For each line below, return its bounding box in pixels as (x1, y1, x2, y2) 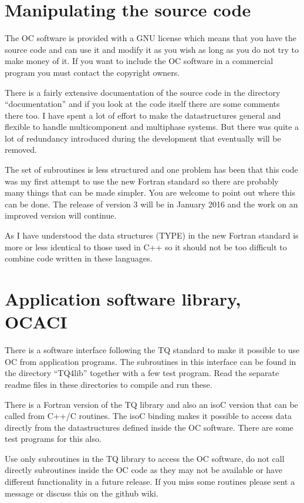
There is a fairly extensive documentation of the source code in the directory (5, 86, 281, 98)
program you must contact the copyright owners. (5, 66, 180, 78)
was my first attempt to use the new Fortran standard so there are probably (5, 175, 279, 187)
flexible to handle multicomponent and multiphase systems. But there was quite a (5, 120, 299, 133)
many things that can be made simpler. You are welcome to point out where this (5, 186, 295, 199)
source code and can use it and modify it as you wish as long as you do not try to (5, 43, 299, 55)
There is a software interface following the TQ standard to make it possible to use (5, 344, 300, 356)
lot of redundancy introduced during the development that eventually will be (5, 132, 281, 144)
